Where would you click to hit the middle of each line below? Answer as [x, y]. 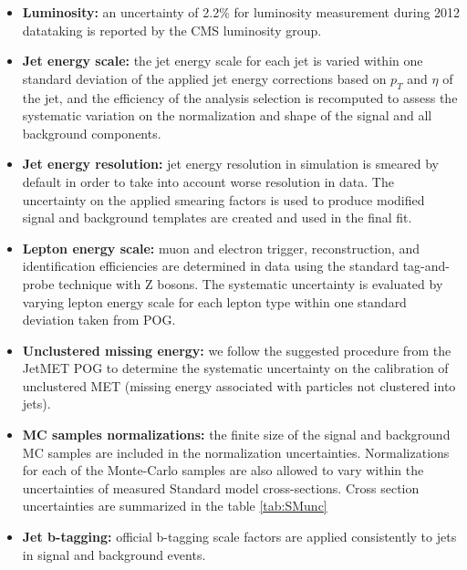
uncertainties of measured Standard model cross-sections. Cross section [221, 487]
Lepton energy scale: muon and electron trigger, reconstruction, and [221, 248]
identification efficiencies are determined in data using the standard [210, 266]
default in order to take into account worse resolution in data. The [208, 181]
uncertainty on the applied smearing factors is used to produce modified [223, 199]
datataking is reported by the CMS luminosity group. [172, 30]
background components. [92, 133]
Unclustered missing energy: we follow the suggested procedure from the [237, 350]
